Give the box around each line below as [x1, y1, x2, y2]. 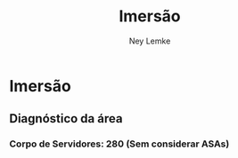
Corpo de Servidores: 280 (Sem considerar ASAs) [9, 138, 230, 150]
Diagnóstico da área [9, 111, 123, 126]
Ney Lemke [128, 36, 171, 46]
